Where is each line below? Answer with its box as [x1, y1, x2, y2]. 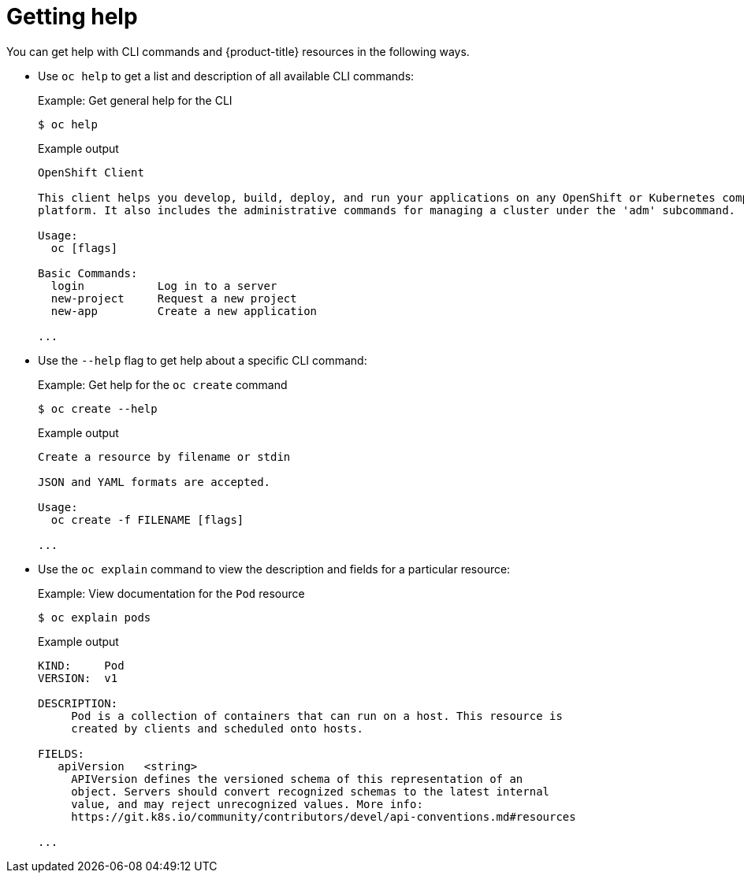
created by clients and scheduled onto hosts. [71, 721, 364, 735]
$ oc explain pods [38, 610, 151, 624]
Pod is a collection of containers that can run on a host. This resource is [71, 709, 563, 722]
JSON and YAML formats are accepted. [38, 475, 271, 488]
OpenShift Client [38, 165, 144, 179]
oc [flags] [50, 241, 118, 254]
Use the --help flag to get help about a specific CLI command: [38, 353, 367, 367]
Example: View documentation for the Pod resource [38, 586, 305, 600]
